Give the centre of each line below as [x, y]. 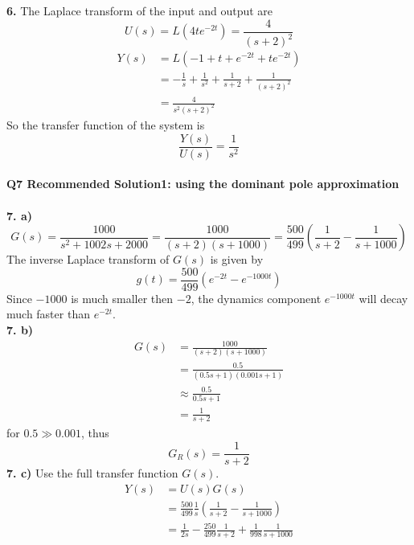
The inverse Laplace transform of [88, 259]
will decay [383, 298]
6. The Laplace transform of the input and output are [140, 11]
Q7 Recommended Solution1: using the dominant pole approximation [203, 184]
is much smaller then [122, 298]
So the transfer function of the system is [106, 125]
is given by [237, 259]
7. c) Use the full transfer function [92, 473]
